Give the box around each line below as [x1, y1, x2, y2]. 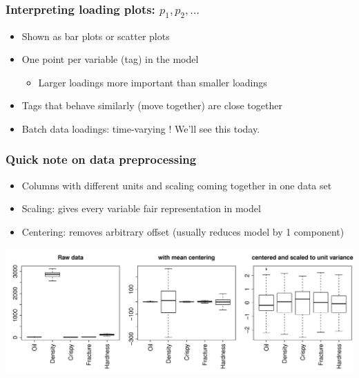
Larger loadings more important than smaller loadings [38, 75, 267, 89]
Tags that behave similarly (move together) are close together [21, 98, 282, 113]
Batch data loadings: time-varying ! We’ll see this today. [21, 121, 260, 135]
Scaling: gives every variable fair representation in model [21, 201, 261, 216]
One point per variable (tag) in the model [21, 52, 199, 66]
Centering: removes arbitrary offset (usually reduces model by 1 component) [21, 224, 345, 238]
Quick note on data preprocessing [6, 151, 197, 168]
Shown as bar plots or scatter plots [21, 28, 170, 43]
